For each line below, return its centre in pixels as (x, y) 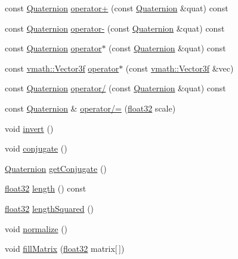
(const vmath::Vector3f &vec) (180, 68)
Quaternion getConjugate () (56, 168)
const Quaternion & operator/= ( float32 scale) (90, 108)
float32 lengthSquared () (50, 208)
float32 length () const (46, 188)
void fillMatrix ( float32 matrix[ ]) (65, 249)
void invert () (29, 128)
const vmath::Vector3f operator (62, 68)
